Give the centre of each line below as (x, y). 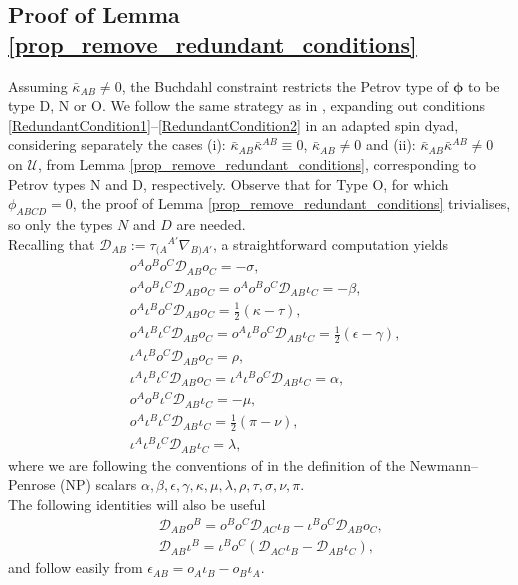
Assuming (38, 85)
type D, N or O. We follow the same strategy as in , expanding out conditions (246, 105)
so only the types (60, 223)
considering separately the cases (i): (117, 144)
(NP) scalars (98, 484)
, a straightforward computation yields (330, 243)
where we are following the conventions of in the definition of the (207, 464)
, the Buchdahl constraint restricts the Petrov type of (285, 85)
